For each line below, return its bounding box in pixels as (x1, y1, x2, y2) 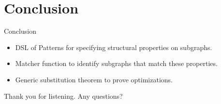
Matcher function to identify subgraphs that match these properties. (15, 58, 218, 68)
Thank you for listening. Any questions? (4, 91, 123, 101)
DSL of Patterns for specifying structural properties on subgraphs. (15, 42, 212, 52)
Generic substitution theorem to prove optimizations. (15, 74, 173, 84)
